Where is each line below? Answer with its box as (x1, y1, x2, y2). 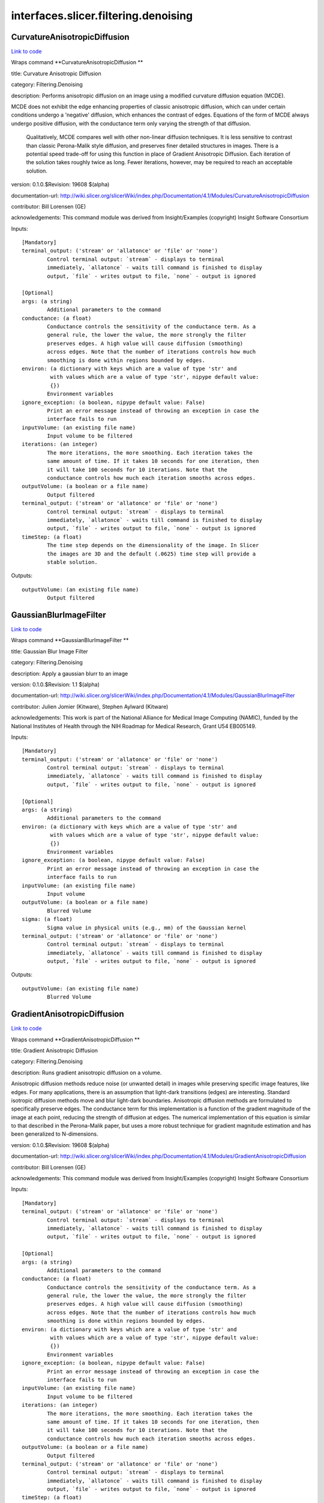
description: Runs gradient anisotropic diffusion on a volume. (11, 1069, 162, 1076)
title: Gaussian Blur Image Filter (11, 647, 88, 655)
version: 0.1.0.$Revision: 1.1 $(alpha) (11, 681, 100, 688)
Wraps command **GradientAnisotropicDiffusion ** (11, 1036, 140, 1043)
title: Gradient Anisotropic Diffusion (11, 1047, 98, 1054)
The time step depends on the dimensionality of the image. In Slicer (47, 542, 259, 549)
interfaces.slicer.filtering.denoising (11, 9, 193, 22)
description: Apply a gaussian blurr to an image (11, 670, 128, 677)
